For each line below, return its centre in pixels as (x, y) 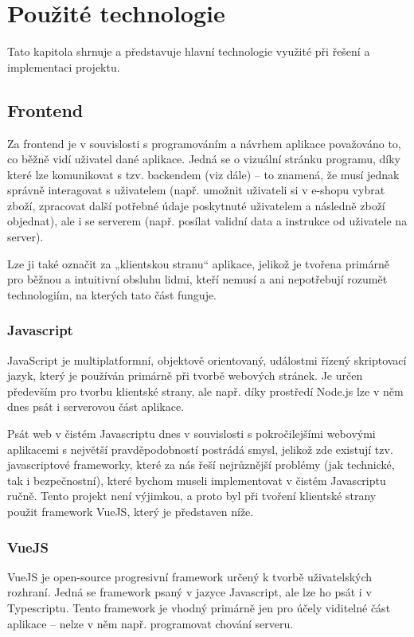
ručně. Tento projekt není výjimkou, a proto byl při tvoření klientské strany (192, 496)
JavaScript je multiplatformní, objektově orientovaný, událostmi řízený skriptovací (207, 360)
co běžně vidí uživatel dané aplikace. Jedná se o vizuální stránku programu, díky (204, 159)
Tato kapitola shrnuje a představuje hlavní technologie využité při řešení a (189, 51)
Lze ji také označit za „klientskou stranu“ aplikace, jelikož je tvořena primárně (198, 263)
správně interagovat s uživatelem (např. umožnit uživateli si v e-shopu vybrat (196, 190)
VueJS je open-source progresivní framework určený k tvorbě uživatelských (190, 576)
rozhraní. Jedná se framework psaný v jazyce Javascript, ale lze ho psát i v (189, 592)
